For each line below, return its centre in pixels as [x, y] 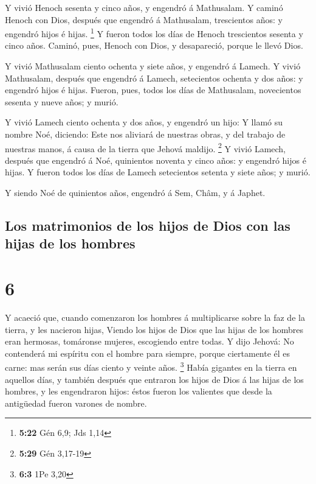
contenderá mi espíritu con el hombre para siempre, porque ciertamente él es [148, 353]
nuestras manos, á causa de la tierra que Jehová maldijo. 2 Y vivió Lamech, [146, 147]
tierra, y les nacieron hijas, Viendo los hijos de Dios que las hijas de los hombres [154, 329]
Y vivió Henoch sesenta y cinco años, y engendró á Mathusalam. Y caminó [144, 7]
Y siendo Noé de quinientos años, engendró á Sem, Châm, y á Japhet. [135, 193]
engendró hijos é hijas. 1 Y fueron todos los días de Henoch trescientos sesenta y [154, 33]
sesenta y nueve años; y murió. [62, 101]
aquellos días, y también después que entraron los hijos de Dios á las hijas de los [154, 379]
